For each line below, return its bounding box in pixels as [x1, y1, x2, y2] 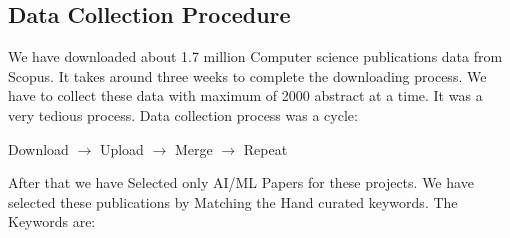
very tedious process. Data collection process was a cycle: [8, 104, 358, 125]
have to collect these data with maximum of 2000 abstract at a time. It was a [8, 85, 483, 106]
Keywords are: [8, 211, 96, 232]
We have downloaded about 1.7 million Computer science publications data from [8, 46, 503, 67]
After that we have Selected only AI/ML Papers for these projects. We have [8, 172, 474, 193]
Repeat [243, 138, 288, 159]
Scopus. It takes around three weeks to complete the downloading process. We [8, 65, 487, 86]
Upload [99, 138, 144, 159]
